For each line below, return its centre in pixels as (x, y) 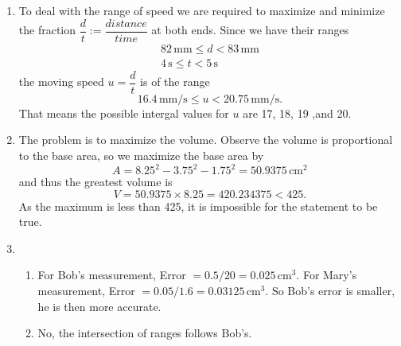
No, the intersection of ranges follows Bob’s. (145, 333)
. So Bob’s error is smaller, (330, 291)
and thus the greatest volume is (95, 182)
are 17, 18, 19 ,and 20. (297, 113)
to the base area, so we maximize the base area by (141, 155)
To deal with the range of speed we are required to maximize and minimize (202, 10)
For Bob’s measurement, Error (112, 275)
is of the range (175, 82)
